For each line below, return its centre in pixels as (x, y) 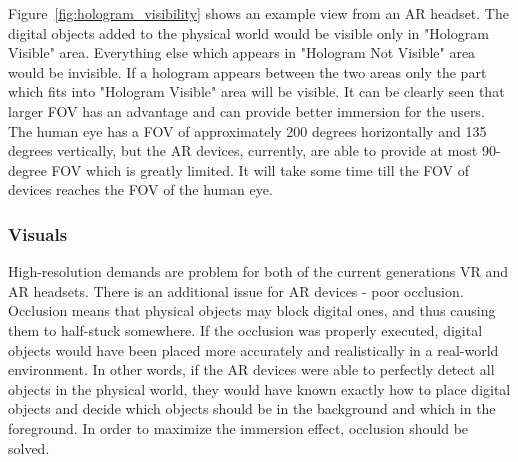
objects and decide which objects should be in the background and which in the (252, 408)
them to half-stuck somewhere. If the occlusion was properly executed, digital (245, 329)
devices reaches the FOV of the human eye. (140, 189)
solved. (29, 447)
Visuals (38, 233)
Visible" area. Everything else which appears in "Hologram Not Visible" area (242, 52)
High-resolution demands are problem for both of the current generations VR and (258, 271)
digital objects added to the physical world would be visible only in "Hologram (248, 32)
